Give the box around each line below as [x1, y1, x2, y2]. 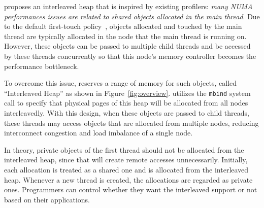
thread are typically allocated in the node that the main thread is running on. [4, 30, 247, 41]
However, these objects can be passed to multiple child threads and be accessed [4, 41, 251, 51]
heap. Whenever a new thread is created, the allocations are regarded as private [4, 174, 253, 185]
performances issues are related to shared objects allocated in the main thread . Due [4, 11, 260, 21]
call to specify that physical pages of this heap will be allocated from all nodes [4, 97, 248, 108]
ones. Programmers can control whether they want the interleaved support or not [4, 184, 257, 195]
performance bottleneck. [4, 60, 79, 71]
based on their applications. [4, 194, 90, 204]
